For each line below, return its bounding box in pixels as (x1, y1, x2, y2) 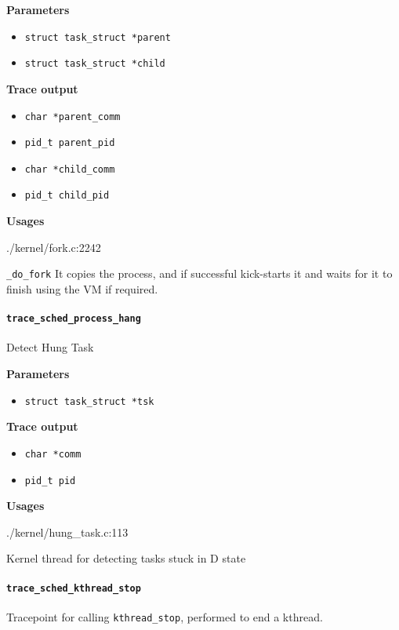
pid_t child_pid (24, 190, 110, 202)
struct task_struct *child (24, 58, 165, 70)
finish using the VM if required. (6, 280, 158, 297)
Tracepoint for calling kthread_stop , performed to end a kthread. (6, 608, 323, 625)
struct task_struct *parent (24, 31, 171, 43)
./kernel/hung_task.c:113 (6, 523, 129, 540)
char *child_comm (24, 163, 115, 175)
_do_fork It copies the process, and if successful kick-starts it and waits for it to (6, 265, 393, 282)
